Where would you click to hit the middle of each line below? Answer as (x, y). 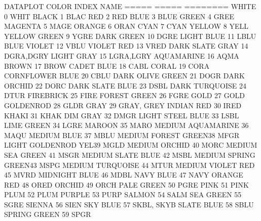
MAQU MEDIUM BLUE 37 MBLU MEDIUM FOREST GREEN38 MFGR (122, 135)
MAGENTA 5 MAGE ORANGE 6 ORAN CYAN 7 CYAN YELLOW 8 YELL (126, 26)
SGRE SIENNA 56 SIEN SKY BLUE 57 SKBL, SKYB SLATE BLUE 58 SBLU (129, 204)
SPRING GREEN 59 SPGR (48, 214)
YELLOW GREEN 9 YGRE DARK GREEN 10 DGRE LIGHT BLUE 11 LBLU (130, 36)
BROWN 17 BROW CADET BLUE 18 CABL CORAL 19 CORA (107, 65)
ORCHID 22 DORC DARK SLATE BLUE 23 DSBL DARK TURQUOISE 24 (125, 85)
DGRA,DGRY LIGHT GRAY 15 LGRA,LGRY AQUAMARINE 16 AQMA (122, 55)
